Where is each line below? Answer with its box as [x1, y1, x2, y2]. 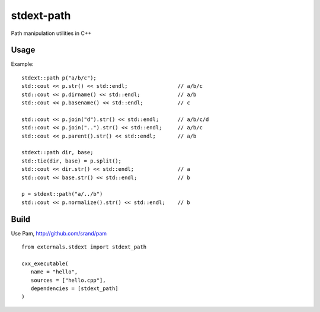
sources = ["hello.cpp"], [30, 276, 106, 284]
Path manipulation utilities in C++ [11, 30, 92, 37]
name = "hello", [30, 269, 78, 275]
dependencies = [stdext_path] [30, 285, 119, 292]
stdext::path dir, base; [21, 149, 94, 156]
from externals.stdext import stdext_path [21, 244, 147, 250]
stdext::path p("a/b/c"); [21, 74, 97, 81]
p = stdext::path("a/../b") [21, 190, 103, 198]
